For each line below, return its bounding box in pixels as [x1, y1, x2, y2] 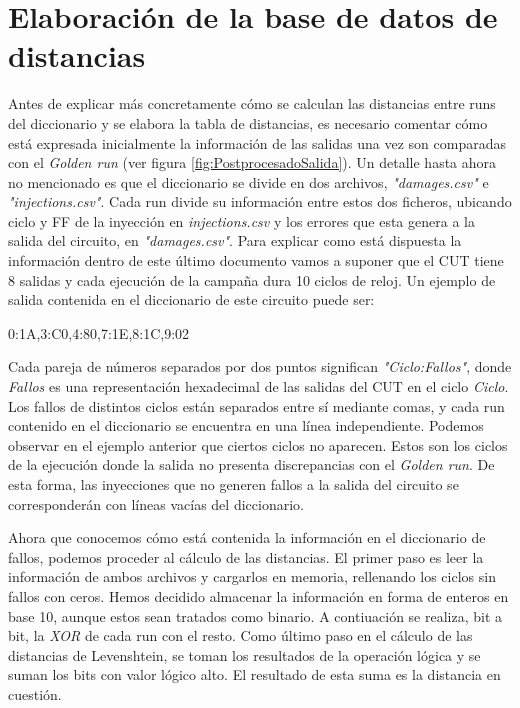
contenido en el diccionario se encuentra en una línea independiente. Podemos [8, 415, 484, 436]
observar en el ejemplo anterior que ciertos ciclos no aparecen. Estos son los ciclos [8, 434, 508, 455]
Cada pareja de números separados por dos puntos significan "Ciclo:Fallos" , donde [8, 356, 512, 377]
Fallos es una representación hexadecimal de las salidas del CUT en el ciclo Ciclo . [8, 376, 509, 397]
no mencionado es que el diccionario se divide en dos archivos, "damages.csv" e [8, 171, 489, 192]
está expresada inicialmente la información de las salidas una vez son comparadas [8, 132, 507, 153]
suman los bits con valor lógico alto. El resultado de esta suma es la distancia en [8, 664, 501, 685]
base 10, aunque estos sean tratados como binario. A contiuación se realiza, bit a [8, 605, 503, 626]
